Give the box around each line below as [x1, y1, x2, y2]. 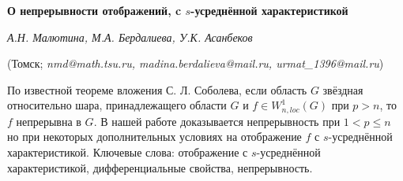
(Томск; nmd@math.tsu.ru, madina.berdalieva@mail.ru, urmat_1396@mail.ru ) [7, 55, 384, 72]
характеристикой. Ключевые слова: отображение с [7, 144, 248, 161]
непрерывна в [16, 113, 81, 129]
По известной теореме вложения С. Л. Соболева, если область [7, 81, 307, 98]
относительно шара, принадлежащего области [7, 97, 227, 113]
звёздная [322, 81, 363, 98]
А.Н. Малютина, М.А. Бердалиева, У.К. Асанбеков [7, 28, 253, 45]
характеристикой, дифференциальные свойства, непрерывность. [7, 159, 313, 175]
